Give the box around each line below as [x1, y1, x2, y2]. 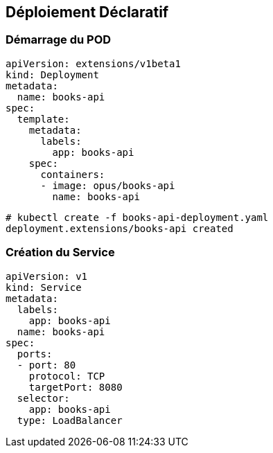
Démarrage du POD [6, 33, 112, 47]
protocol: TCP [28, 370, 105, 382]
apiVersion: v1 [6, 270, 88, 282]
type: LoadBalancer [17, 414, 123, 426]
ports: [17, 348, 53, 359]
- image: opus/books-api [40, 179, 175, 191]
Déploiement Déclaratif [6, 3, 169, 21]
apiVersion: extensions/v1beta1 [6, 57, 181, 69]
